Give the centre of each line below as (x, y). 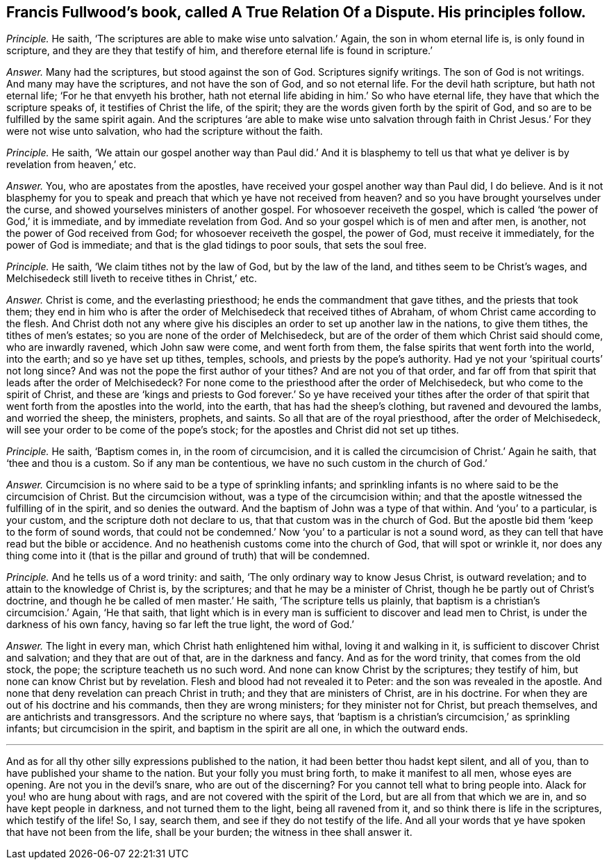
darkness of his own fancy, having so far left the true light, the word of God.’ (180, 625)
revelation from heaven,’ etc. (72, 165)
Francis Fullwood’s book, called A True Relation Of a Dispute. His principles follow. (296, 12)
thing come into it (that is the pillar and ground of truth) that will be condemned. (188, 556)
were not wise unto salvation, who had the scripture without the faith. (165, 131)
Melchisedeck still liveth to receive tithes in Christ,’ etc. (132, 279)
